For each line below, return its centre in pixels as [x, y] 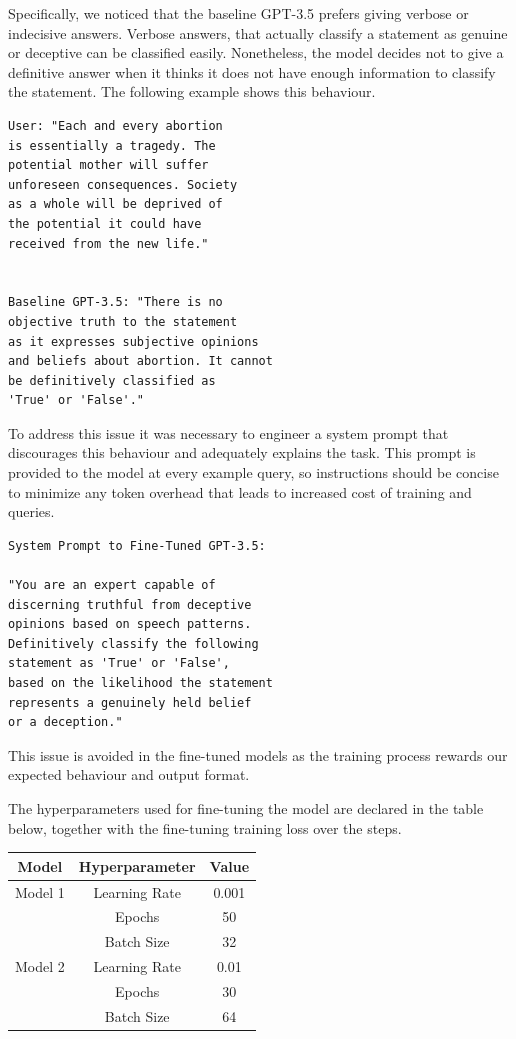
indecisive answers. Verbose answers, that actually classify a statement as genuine [258, 32]
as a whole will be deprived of [115, 204]
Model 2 [40, 966]
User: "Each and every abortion [115, 125]
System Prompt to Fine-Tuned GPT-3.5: [137, 545]
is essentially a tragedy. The [112, 145]
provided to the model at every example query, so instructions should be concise [253, 472]
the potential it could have [105, 223]
